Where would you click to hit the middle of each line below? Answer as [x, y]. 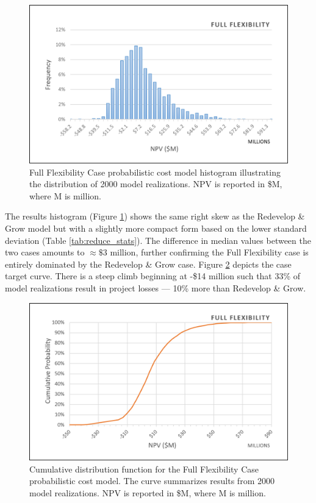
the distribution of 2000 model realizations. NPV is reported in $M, [156, 184]
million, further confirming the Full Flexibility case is [209, 252]
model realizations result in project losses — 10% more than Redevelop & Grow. [156, 287]
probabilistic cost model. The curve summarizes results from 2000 [152, 481]
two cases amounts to [45, 252]
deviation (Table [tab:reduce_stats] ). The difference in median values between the [158, 240]
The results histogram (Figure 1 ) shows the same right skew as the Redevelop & [155, 216]
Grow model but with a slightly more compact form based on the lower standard [156, 228]
